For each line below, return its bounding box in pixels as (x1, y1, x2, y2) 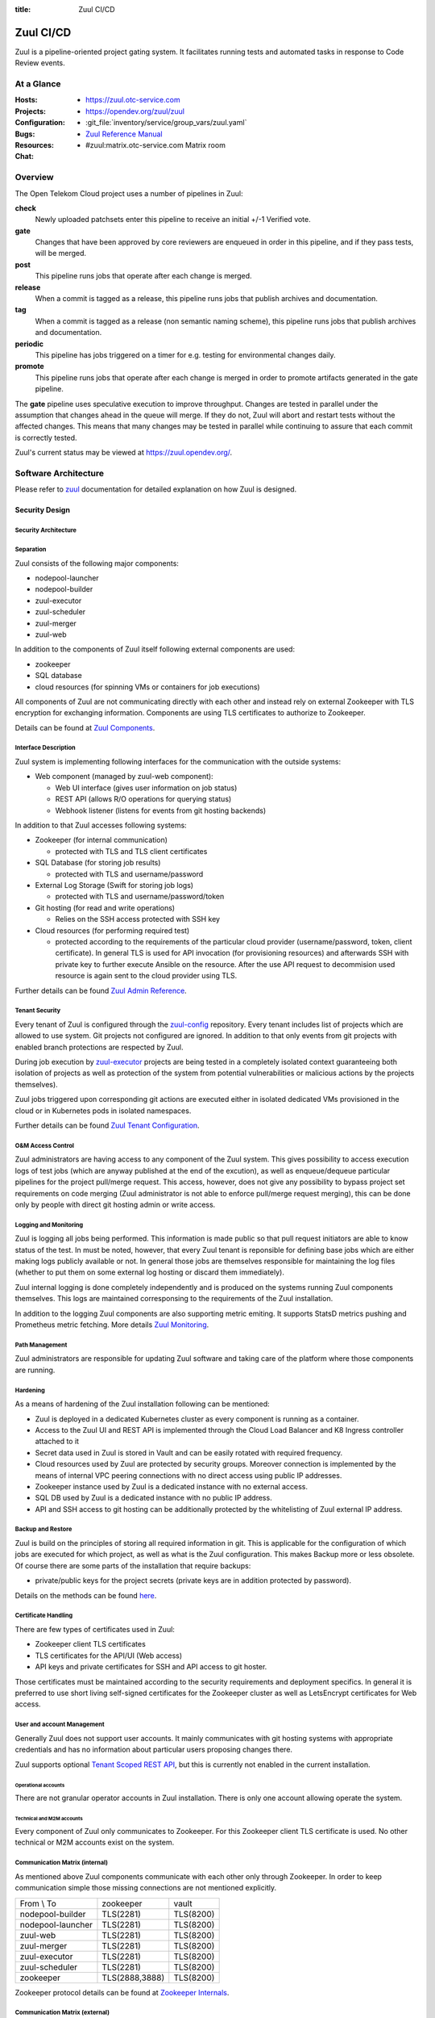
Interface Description (14, 743, 76, 752)
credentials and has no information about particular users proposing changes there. (14, 1744, 293, 1755)
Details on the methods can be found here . (14, 1590, 157, 1600)
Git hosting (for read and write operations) (35, 902, 176, 912)
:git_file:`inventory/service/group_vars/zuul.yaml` (85, 118, 247, 128)
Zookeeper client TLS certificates (35, 1639, 147, 1649)
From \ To (19, 1898, 56, 1909)
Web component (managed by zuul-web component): (35, 772, 213, 781)
